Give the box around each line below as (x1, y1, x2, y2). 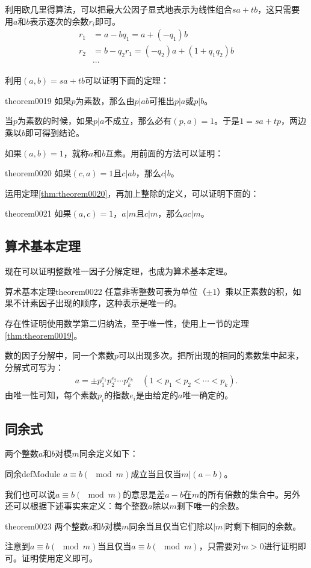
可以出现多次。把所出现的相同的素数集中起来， (119, 349, 304, 362)
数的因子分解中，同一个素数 (5, 349, 114, 362)
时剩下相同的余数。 (225, 519, 301, 532)
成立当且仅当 (131, 468, 182, 480)
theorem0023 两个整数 (5, 519, 88, 532)
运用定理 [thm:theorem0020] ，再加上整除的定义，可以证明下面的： (5, 187, 259, 199)
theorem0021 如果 (5, 207, 72, 220)
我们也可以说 (5, 487, 55, 500)
